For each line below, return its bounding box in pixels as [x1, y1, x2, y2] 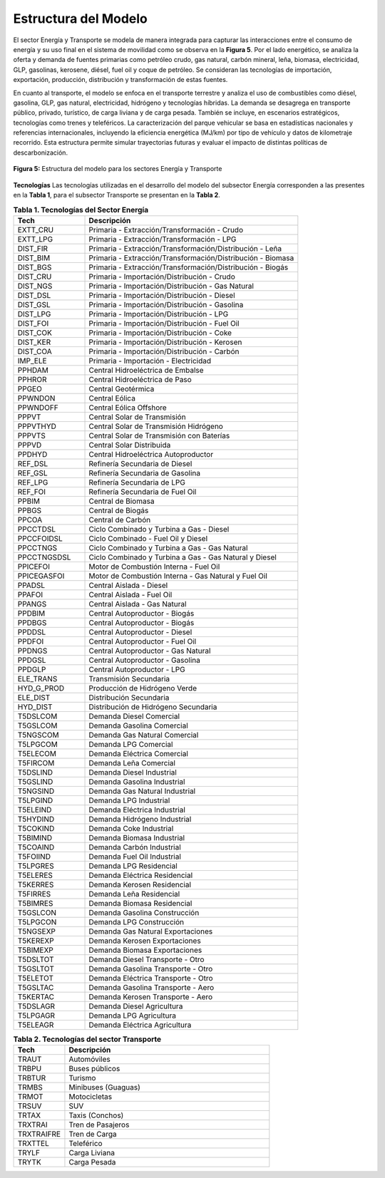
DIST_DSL [17, 290, 51, 300]
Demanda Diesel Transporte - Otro [88, 954, 205, 964]
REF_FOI [17, 487, 46, 497]
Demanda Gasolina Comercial [88, 720, 188, 730]
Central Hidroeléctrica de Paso [88, 374, 192, 384]
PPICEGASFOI [17, 571, 65, 581]
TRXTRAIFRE [17, 1130, 61, 1140]
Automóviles [68, 1055, 111, 1065]
